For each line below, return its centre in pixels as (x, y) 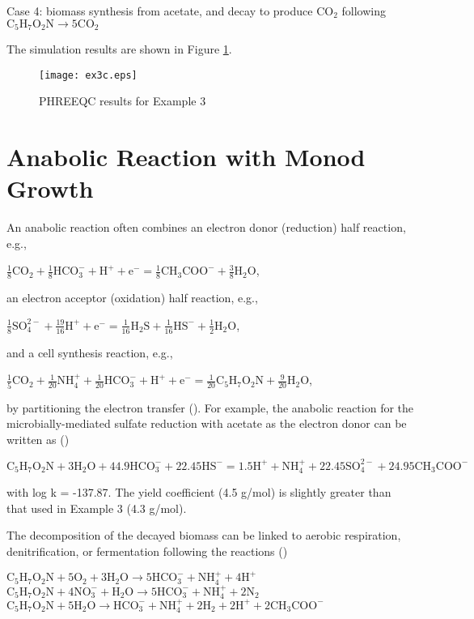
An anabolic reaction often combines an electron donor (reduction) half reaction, (206, 227)
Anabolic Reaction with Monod (186, 157)
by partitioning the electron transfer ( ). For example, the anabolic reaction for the (210, 407)
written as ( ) (38, 439)
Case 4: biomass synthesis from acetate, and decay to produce (160, 11)
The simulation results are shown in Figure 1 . (119, 49)
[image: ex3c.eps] (88, 75)
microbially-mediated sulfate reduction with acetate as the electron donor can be (207, 423)
